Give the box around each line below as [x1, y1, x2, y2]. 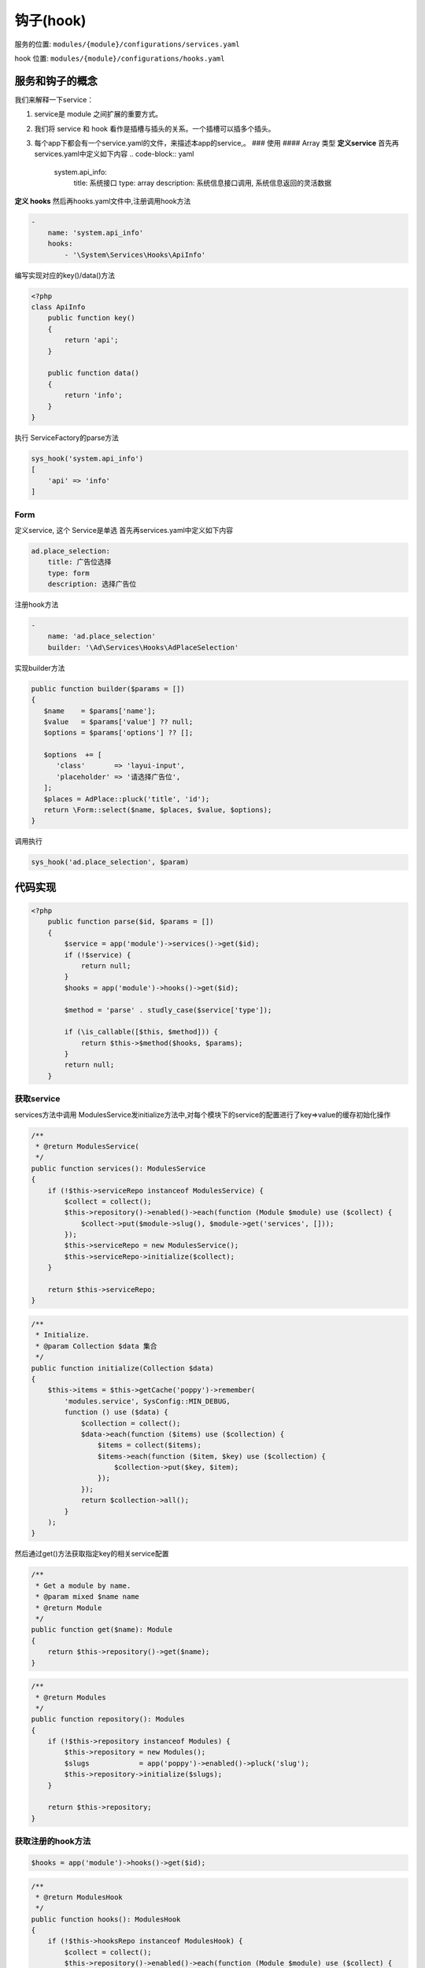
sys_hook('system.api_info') [31, 453, 144, 463]
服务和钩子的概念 [14, 74, 98, 87]
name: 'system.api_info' [47, 228, 144, 237]
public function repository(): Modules [31, 1715, 185, 1724]
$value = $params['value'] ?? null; [43, 717, 194, 726]
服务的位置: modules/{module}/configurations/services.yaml [14, 39, 240, 49]
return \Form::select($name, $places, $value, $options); [43, 805, 272, 815]
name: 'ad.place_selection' [47, 632, 157, 641]
